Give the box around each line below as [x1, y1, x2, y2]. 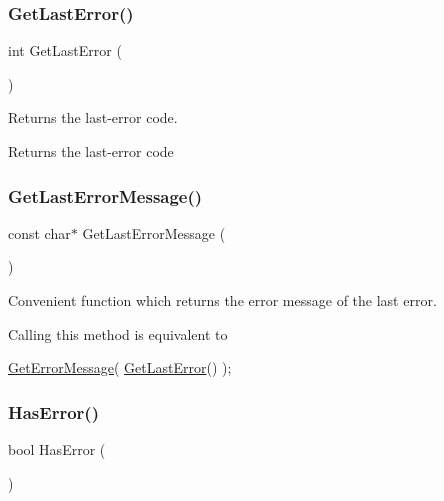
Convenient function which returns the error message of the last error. [8, 290, 437, 310]
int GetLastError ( [8, 40, 122, 61]
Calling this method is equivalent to [8, 323, 228, 344]
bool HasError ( [8, 439, 106, 459]
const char [8, 222, 71, 243]
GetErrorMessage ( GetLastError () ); [8, 357, 232, 378]
